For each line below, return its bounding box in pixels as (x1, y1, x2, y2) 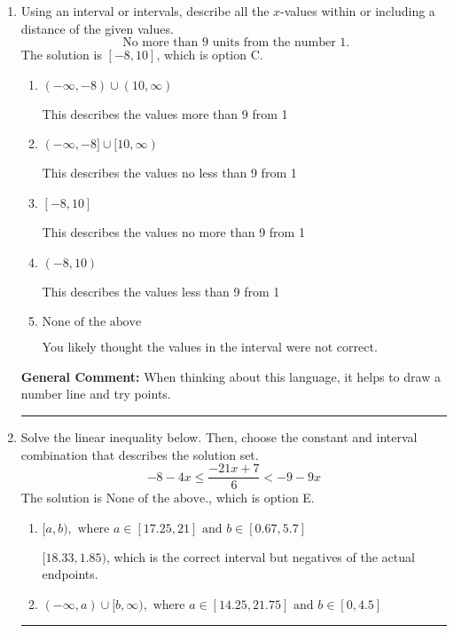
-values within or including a (280, 2, 435, 20)
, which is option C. (156, 45, 263, 64)
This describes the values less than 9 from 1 (42, 281, 280, 300)
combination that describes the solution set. (20, 445, 259, 463)
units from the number (212, 36, 336, 50)
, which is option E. (208, 488, 315, 507)
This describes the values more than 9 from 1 (42, 104, 288, 123)
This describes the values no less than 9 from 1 (42, 163, 297, 182)
